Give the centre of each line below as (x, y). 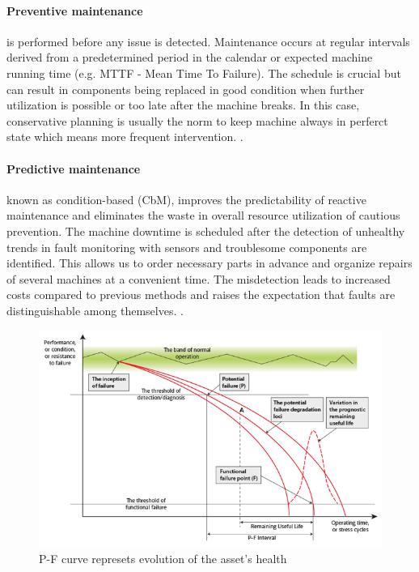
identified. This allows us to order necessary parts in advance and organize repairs (209, 263)
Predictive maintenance (74, 168)
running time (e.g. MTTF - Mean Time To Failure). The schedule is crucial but (204, 73)
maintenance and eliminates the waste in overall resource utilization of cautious (203, 215)
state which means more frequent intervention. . (125, 137)
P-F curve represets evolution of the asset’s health (163, 559)
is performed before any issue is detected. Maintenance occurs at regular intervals (208, 41)
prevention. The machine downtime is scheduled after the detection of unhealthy (206, 231)
